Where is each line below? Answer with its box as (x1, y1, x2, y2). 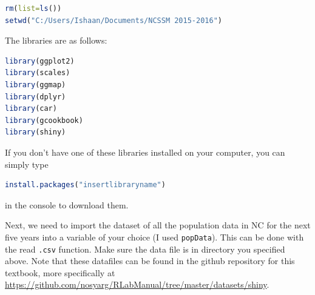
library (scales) (5, 68, 70, 78)
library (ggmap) (5, 80, 66, 89)
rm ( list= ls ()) (5, 4, 62, 13)
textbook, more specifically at (5, 266, 115, 279)
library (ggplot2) (5, 56, 75, 65)
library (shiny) (5, 128, 66, 137)
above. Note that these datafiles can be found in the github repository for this (5, 254, 295, 267)
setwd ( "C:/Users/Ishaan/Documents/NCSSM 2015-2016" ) (5, 16, 222, 25)
